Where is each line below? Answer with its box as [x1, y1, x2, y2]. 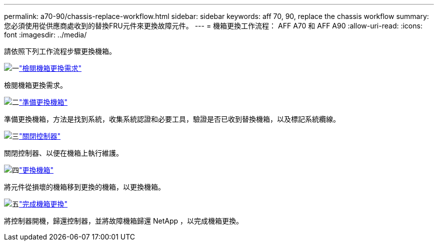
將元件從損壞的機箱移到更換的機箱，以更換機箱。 [4, 183, 165, 191]
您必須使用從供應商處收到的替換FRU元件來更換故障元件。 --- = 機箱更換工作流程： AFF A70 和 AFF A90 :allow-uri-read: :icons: [4, 21, 422, 30]
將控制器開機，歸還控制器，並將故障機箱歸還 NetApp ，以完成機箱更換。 [4, 217, 243, 225]
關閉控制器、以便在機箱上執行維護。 [4, 149, 123, 157]
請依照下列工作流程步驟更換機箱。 [4, 47, 116, 55]
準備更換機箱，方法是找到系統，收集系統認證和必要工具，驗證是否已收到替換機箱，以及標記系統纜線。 [4, 115, 340, 123]
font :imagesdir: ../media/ [4, 30, 87, 39]
